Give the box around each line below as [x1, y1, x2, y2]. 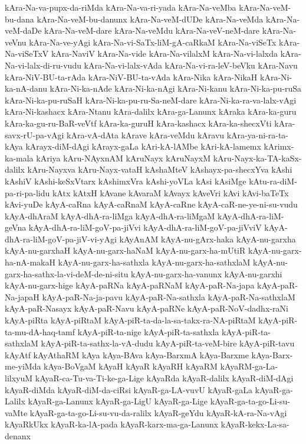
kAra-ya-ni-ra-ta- [226, 128, 289, 141]
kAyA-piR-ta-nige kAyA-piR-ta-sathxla [77, 325, 219, 338]
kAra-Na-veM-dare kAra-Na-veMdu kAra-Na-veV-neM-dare [44, 24, 260, 37]
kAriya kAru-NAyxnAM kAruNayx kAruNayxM [36, 151, 211, 164]
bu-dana [5, 12, 34, 25]
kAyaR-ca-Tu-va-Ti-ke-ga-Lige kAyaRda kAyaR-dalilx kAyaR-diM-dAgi [35, 372, 294, 384]
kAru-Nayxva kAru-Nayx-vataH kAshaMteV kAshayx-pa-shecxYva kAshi [27, 163, 292, 176]
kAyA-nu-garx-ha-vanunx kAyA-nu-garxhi [131, 267, 282, 280]
